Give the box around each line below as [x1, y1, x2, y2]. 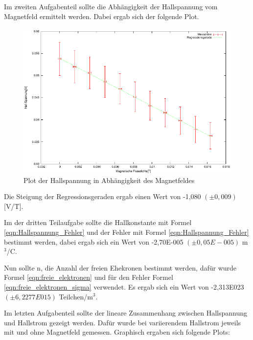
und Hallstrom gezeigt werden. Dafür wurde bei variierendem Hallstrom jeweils [4, 317, 241, 327]
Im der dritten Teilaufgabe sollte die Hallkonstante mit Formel [4, 217, 192, 227]
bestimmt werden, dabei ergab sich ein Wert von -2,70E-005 [4, 236, 184, 247]
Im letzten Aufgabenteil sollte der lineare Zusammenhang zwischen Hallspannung [4, 308, 247, 318]
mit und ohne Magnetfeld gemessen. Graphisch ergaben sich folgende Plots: [4, 327, 230, 337]
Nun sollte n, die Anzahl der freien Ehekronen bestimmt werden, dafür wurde [4, 262, 237, 272]
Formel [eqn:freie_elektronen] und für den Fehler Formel [4, 272, 173, 282]
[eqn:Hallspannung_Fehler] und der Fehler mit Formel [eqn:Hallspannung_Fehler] [4, 227, 249, 237]
